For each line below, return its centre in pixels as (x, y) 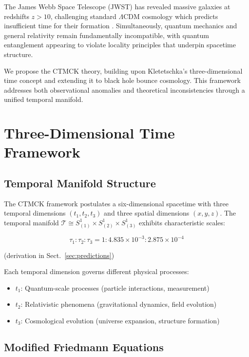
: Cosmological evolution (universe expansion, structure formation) (120, 320)
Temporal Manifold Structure (80, 183)
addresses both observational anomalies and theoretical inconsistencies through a (124, 89)
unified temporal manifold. (44, 99)
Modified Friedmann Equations (84, 347)
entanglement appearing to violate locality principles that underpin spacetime (120, 45)
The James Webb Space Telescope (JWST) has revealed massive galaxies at (117, 6)
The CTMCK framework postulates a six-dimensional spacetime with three (116, 203)
